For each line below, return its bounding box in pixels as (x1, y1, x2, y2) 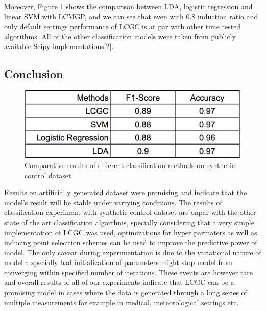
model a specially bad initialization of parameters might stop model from (4, 257, 233, 268)
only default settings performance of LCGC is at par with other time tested (4, 21, 241, 32)
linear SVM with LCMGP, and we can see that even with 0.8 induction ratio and (4, 11, 258, 21)
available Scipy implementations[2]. (4, 41, 114, 52)
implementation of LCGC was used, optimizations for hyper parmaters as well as (4, 227, 257, 237)
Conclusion (4, 66, 63, 82)
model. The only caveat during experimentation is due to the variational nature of (4, 247, 261, 257)
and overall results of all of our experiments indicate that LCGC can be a (4, 277, 234, 288)
